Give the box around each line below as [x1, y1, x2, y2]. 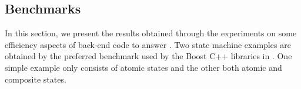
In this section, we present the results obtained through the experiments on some [5, 27, 297, 39]
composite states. [5, 73, 66, 85]
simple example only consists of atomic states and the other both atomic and [5, 61, 282, 73]
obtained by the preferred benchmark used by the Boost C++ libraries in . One [5, 50, 292, 62]
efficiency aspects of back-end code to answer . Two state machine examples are [5, 38, 291, 50]
